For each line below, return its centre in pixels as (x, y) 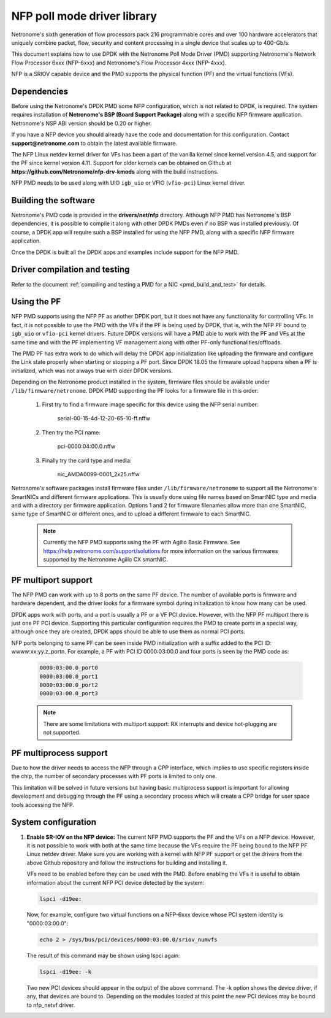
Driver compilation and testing (70, 270)
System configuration (54, 822)
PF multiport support (52, 580)
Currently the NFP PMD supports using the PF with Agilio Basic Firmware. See (142, 542)
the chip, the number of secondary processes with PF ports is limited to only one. (114, 776)
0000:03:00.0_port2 (69, 685)
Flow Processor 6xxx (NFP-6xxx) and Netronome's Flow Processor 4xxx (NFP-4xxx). (119, 63)
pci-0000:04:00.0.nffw (86, 446)
